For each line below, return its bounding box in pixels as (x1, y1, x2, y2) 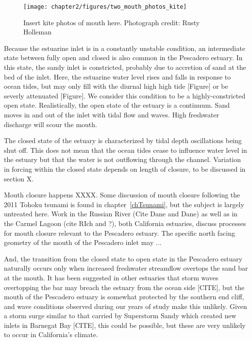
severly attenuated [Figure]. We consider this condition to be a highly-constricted (4, 90, 246, 100)
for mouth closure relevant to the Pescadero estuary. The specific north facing (4, 227, 235, 238)
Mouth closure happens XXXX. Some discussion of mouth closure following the (4, 190, 240, 200)
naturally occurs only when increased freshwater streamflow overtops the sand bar (4, 263, 248, 273)
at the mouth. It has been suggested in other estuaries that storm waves (4, 272, 218, 282)
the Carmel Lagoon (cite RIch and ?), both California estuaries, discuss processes (4, 218, 246, 228)
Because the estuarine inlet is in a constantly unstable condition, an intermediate (4, 43, 245, 53)
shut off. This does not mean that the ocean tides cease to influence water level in (4, 145, 247, 155)
